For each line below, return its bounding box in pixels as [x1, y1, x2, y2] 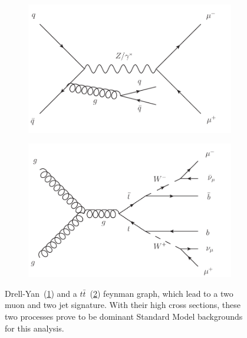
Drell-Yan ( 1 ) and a [5, 287, 77, 299]
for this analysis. [5, 322, 64, 334]
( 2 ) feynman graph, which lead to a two [90, 287, 233, 299]
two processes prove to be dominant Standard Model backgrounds [5, 310, 243, 323]
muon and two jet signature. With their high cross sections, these [5, 299, 241, 311]
